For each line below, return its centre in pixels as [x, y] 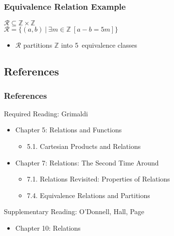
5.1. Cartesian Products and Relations [84, 146]
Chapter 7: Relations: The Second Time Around [87, 162]
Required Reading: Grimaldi [46, 113]
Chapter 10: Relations [48, 227]
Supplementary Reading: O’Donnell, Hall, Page [74, 211]
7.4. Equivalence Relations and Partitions [88, 195]
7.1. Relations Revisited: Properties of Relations [98, 179]
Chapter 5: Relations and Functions [69, 130]
